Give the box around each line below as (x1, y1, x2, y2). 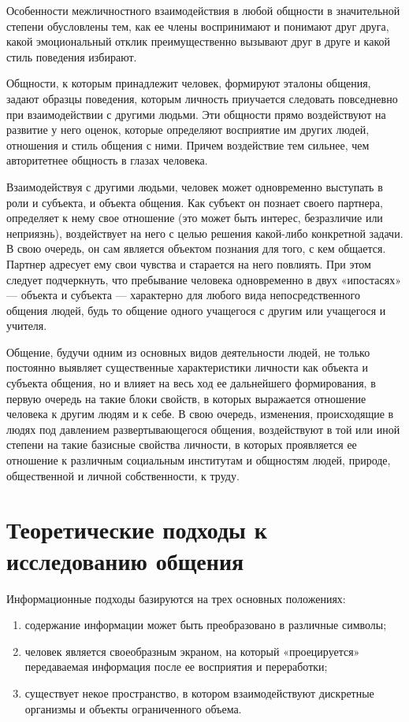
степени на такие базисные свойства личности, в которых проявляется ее (6, 436, 357, 453)
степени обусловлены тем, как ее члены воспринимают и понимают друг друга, (6, 17, 389, 34)
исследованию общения (6, 544, 244, 576)
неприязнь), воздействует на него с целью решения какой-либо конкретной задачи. (6, 224, 403, 241)
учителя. (6, 317, 47, 334)
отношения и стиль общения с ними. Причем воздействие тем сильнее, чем (6, 136, 370, 153)
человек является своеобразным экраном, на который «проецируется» (24, 642, 360, 659)
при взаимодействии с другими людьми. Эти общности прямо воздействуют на (6, 106, 386, 122)
